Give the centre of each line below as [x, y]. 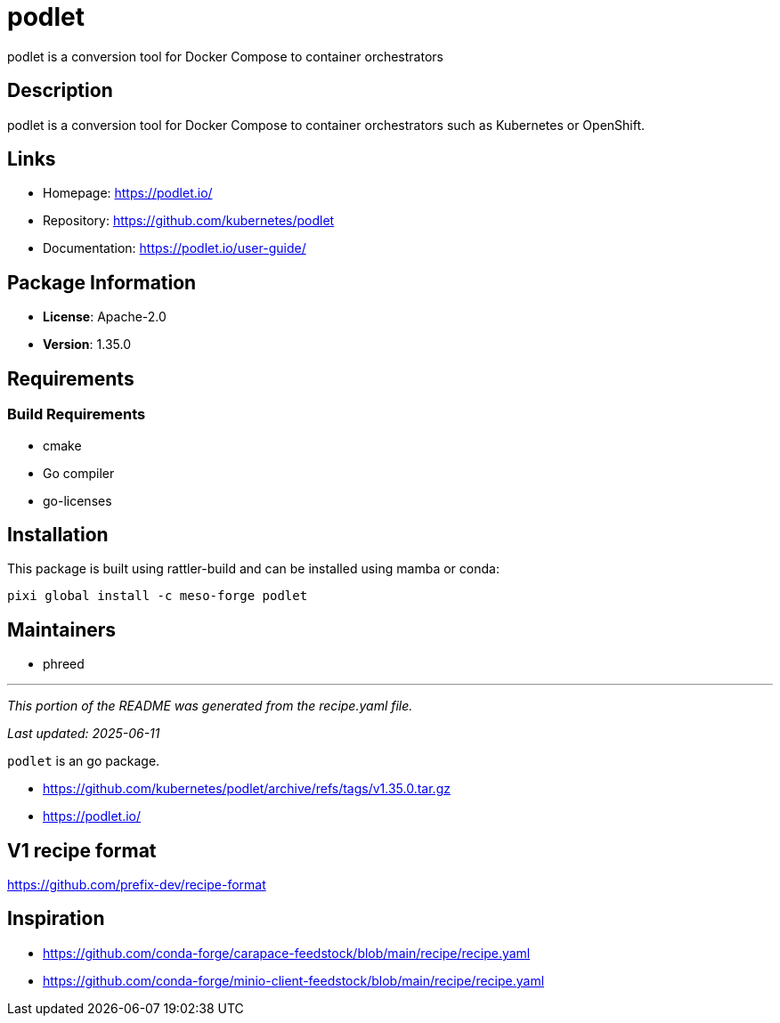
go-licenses [77, 500]
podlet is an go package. [84, 761]
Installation [58, 534]
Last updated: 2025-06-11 [84, 734]
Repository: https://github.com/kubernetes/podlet [189, 221]
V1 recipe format [82, 850]
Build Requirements [77, 414]
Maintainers [62, 629]
